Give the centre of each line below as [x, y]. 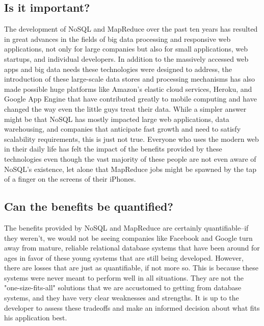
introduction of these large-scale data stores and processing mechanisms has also [130, 79]
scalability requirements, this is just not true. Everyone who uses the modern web [131, 139]
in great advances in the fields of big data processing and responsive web [117, 39]
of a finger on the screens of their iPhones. [70, 179]
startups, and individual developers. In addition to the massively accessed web [126, 58]
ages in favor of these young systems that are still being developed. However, [124, 257]
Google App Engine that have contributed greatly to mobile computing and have [130, 99]
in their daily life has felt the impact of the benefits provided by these [113, 149]
